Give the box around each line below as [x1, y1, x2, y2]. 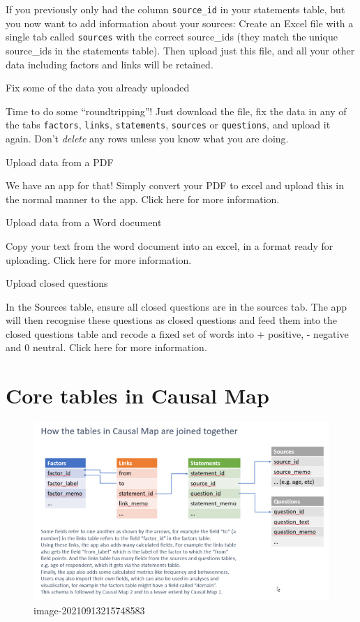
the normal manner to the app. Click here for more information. [6, 191, 280, 206]
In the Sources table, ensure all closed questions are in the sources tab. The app [6, 299, 347, 313]
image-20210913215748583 [33, 603, 145, 618]
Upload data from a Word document [6, 215, 162, 230]
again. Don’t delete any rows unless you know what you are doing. [6, 131, 289, 145]
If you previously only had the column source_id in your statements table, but [6, 2, 345, 16]
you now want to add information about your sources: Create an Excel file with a [6, 15, 354, 30]
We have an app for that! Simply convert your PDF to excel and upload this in [6, 178, 344, 193]
